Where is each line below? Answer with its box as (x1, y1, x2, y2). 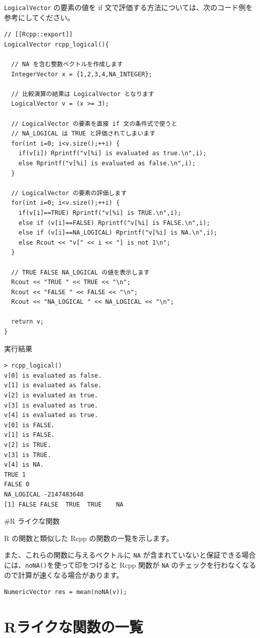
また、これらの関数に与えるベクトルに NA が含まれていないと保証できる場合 (4, 550, 256, 560)
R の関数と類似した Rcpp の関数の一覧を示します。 (4, 532, 173, 543)
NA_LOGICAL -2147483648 (4, 490, 84, 498)
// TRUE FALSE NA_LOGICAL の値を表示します (11, 268, 150, 276)
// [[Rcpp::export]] (4, 31, 73, 38)
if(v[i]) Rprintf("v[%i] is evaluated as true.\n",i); (18, 150, 206, 157)
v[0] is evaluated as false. (4, 372, 102, 379)
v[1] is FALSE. (4, 431, 55, 439)
